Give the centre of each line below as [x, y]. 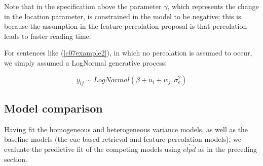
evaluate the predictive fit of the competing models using [92, 149]
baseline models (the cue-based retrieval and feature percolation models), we [123, 139]
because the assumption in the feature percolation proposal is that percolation [126, 26]
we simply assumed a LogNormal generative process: [86, 62]
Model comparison [53, 108]
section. [16, 159]
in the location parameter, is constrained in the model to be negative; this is [123, 16]
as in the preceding [228, 149]
